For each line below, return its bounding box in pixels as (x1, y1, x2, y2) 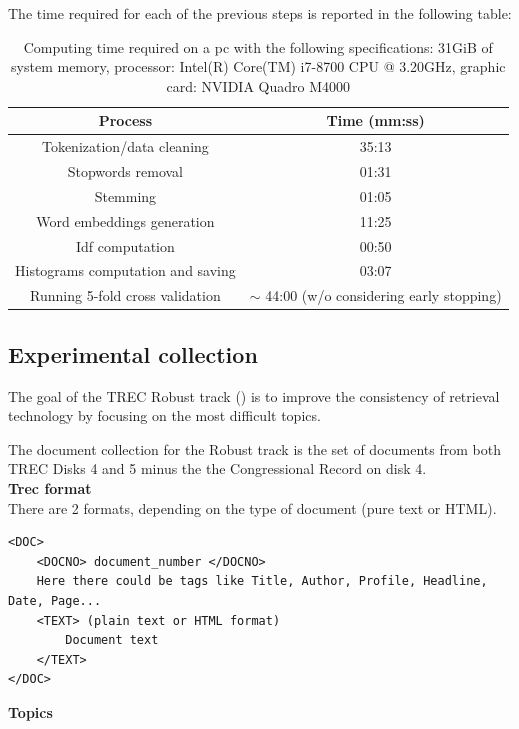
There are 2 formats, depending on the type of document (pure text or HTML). (8, 497, 497, 518)
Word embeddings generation (36, 210, 215, 231)
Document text (65, 633, 159, 648)
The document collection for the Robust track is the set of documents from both (8, 438, 501, 459)
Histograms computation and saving (15, 260, 236, 281)
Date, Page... (8, 593, 102, 608)
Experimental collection (8, 338, 258, 369)
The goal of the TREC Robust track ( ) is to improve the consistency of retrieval (8, 385, 500, 406)
